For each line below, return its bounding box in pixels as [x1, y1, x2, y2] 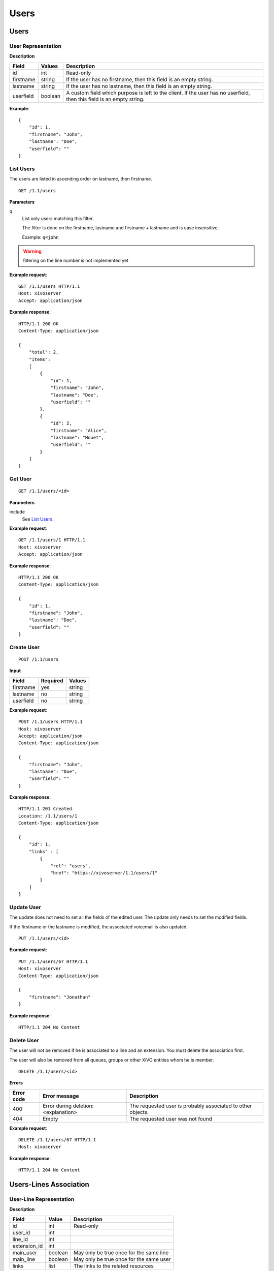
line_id [12, 1235, 28, 1243]
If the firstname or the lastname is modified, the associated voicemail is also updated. [9, 923, 188, 930]
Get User [9, 475, 32, 482]
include [9, 509, 25, 515]
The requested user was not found [129, 1115, 213, 1122]
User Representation [9, 42, 62, 49]
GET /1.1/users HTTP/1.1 [18, 284, 80, 289]
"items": [28, 356, 51, 362]
